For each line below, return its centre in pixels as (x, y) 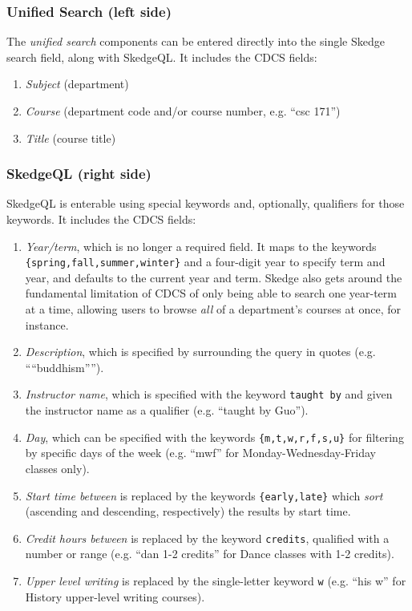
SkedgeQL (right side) (79, 174)
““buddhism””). (65, 367)
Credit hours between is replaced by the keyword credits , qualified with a (207, 538)
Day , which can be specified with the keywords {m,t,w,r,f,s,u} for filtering (214, 437)
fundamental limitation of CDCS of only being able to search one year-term (211, 293)
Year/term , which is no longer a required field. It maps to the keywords (201, 246)
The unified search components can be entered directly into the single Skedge (196, 41)
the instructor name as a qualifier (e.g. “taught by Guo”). (167, 410)
